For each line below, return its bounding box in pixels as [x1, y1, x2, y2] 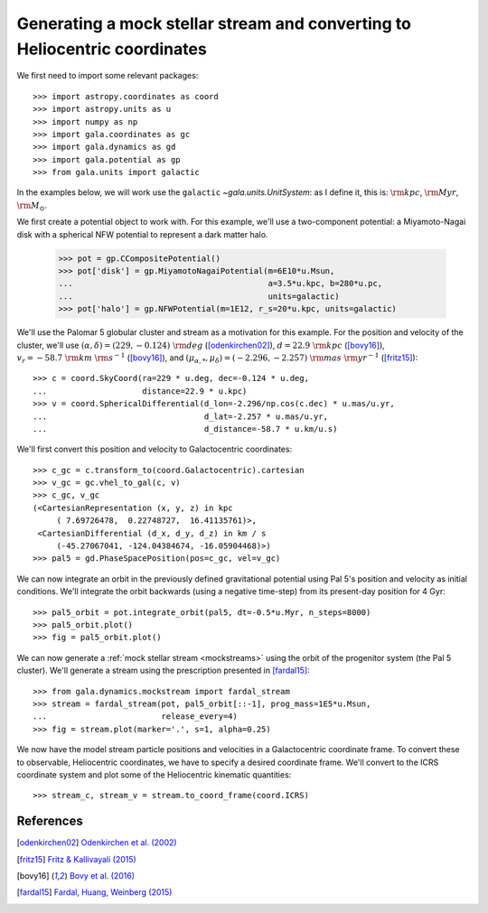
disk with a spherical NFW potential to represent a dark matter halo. [16, 228, 268, 239]
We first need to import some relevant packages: [16, 70, 199, 81]
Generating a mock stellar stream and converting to [16, 14, 411, 33]
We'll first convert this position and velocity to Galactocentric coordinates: [16, 443, 293, 455]
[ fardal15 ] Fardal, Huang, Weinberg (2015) [16, 887, 173, 898]
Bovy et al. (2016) [69, 870, 136, 880]
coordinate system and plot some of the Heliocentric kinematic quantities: [16, 769, 292, 780]
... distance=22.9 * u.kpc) [33, 386, 248, 396]
